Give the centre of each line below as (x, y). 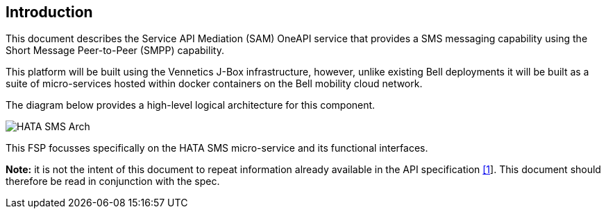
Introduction (49, 12)
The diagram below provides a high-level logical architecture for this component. (191, 105)
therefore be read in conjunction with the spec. (113, 181)
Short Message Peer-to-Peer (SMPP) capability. (115, 51)
